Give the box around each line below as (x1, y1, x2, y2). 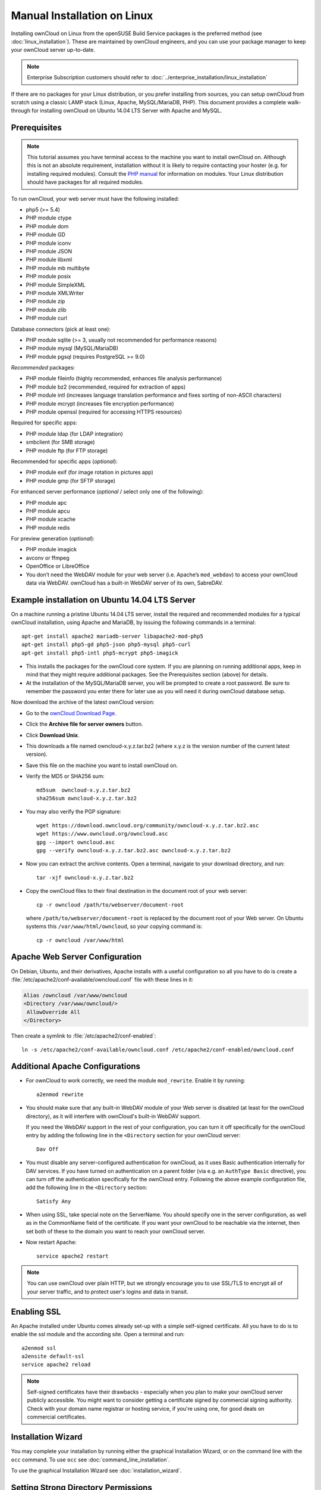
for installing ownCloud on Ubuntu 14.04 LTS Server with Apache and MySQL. (32, 107, 222, 114)
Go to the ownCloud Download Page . (26, 709, 117, 716)
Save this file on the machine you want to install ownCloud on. (26, 762, 178, 769)
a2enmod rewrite (36, 1091, 84, 1098)
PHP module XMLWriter (26, 289, 84, 296)
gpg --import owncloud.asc (36, 839, 115, 846)
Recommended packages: (11, 364, 75, 371)
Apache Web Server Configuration (11, 952, 142, 962)
